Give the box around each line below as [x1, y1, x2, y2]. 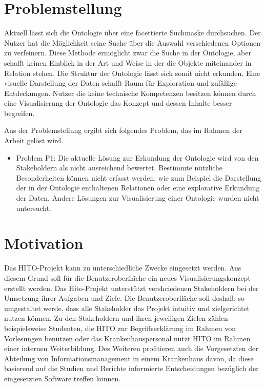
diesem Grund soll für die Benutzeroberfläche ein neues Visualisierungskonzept [4, 272, 251, 283]
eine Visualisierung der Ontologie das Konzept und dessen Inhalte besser [4, 98, 232, 108]
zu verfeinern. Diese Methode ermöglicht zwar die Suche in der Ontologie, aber [4, 47, 251, 58]
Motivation [4, 233, 84, 254]
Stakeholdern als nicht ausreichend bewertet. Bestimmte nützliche [16, 162, 223, 173]
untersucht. [16, 202, 51, 213]
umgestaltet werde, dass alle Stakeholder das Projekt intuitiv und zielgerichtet [4, 302, 250, 313]
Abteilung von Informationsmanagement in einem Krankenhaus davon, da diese [4, 353, 254, 363]
